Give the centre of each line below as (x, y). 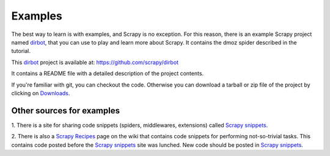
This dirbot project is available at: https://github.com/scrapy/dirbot (95, 62)
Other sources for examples (66, 111)
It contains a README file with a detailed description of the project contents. (108, 74)
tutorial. (21, 51)
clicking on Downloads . (41, 93)
